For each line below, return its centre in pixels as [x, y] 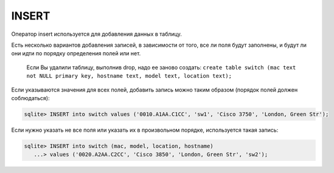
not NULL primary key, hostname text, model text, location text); [129, 76]
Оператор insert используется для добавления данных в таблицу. [96, 34]
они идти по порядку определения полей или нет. [76, 53]
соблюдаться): [30, 98]
